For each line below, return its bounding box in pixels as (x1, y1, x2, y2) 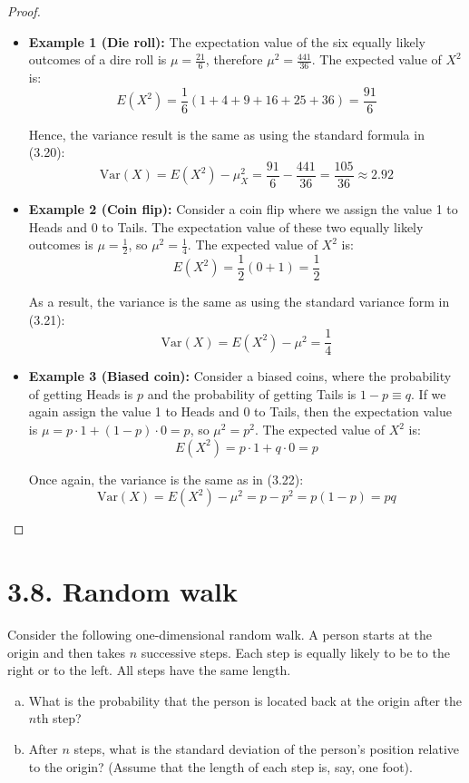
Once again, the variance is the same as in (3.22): (28, 469, 304, 488)
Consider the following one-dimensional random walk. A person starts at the (7, 624, 432, 643)
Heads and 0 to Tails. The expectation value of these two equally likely (28, 217, 424, 236)
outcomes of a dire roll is (28, 50, 167, 69)
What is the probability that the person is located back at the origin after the (28, 690, 462, 710)
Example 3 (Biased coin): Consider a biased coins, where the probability (28, 367, 452, 386)
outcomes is (28, 235, 93, 254)
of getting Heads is (28, 384, 133, 403)
